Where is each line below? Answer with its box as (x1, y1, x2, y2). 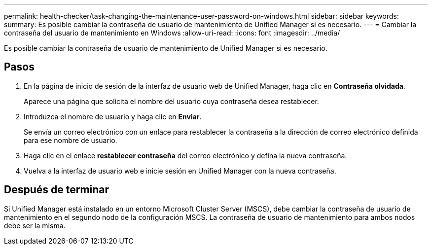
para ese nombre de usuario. (24, 136, 117, 144)
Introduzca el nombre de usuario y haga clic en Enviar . (24, 112, 202, 121)
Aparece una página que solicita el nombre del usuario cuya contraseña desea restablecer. (24, 97, 319, 106)
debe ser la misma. (4, 221, 66, 230)
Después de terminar (4, 183, 109, 196)
